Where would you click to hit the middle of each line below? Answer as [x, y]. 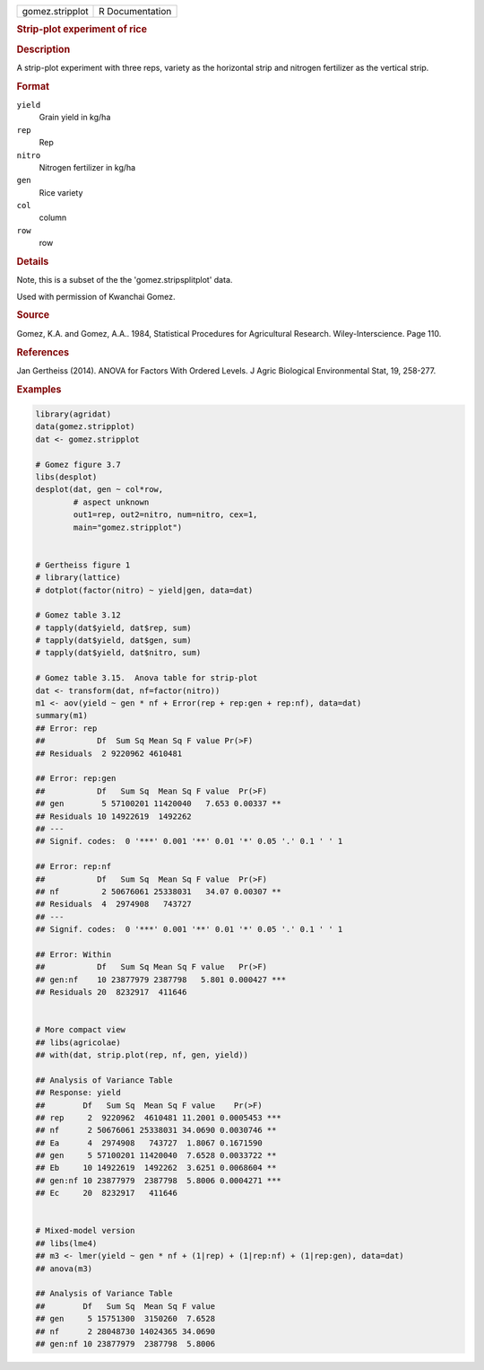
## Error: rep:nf [73, 867]
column [53, 218]
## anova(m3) [64, 1269]
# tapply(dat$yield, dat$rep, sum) [113, 628]
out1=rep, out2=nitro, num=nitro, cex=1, [165, 515]
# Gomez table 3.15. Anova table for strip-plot [147, 678]
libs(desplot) [66, 477]
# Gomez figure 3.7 [78, 464]
